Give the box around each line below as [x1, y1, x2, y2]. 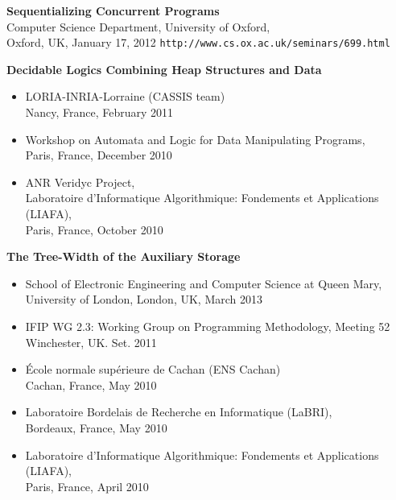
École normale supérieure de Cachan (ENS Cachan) [25, 361, 281, 378]
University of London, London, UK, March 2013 [25, 291, 262, 308]
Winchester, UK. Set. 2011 [25, 333, 157, 350]
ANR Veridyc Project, [25, 173, 135, 190]
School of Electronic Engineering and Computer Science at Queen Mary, [25, 275, 382, 291]
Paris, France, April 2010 [25, 477, 149, 494]
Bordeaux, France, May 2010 [25, 419, 167, 436]
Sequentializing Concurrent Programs [6, 2, 220, 19]
